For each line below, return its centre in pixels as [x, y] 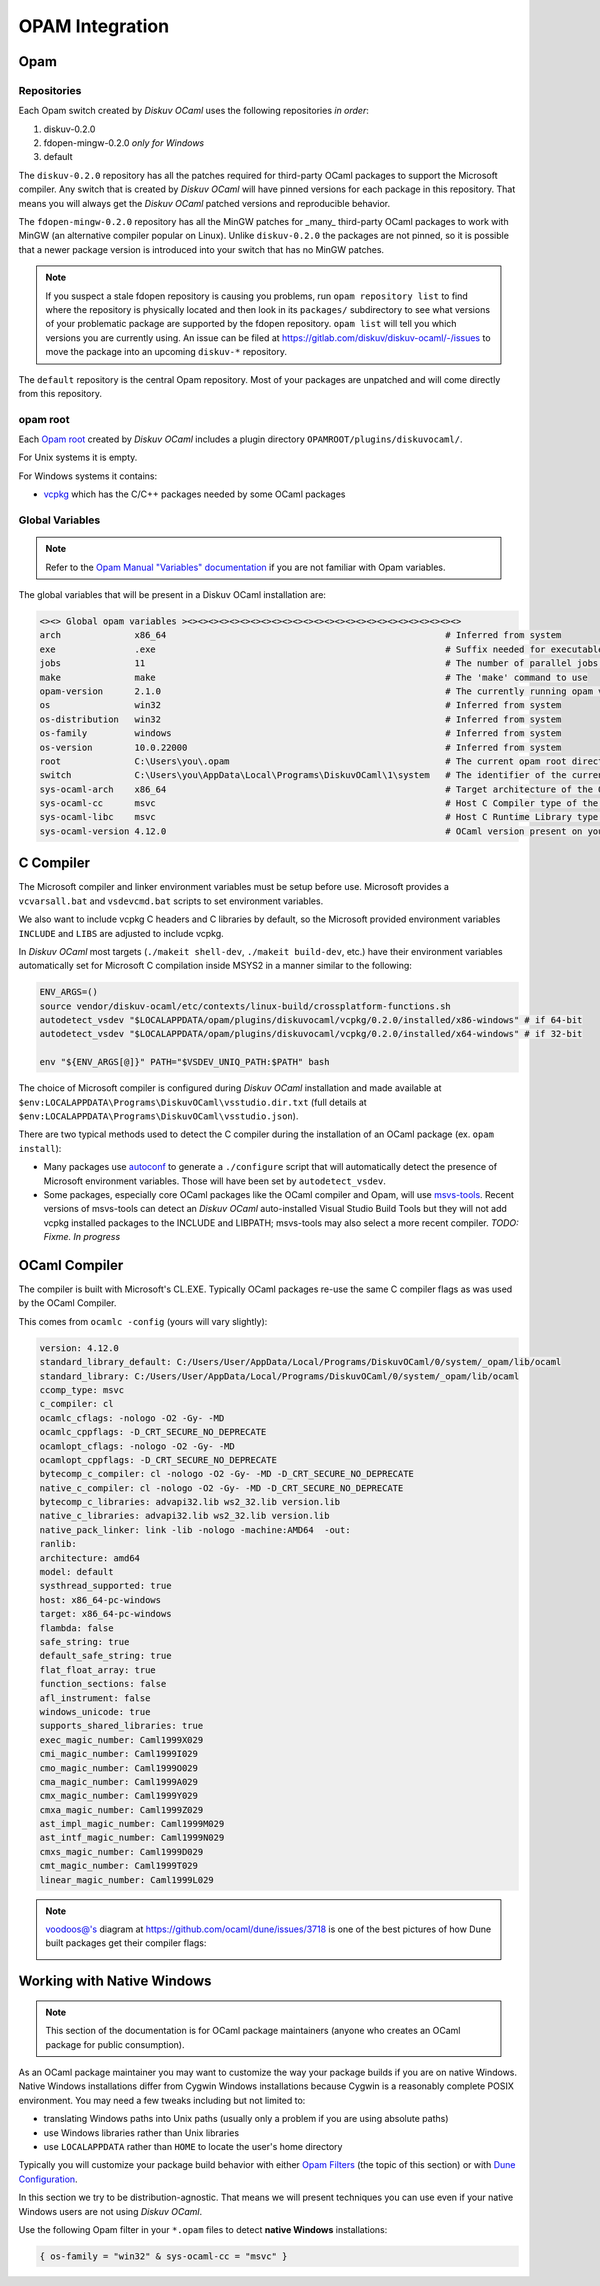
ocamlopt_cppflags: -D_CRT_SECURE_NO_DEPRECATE [158, 1459]
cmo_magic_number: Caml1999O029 [119, 1768]
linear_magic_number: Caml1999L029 [126, 1879]
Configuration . [48, 2179]
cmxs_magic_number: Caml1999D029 [121, 1851]
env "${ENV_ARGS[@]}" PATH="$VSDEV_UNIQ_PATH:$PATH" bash [184, 1062]
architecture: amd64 [89, 1558]
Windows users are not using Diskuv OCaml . [110, 2211]
